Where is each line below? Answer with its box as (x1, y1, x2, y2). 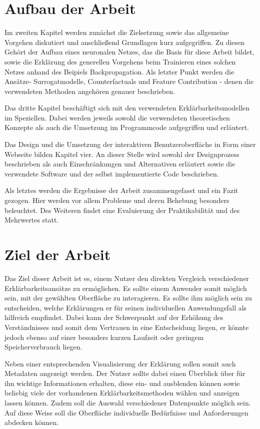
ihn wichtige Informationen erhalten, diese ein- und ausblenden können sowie (4, 377, 240, 388)
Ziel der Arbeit (4, 244, 111, 264)
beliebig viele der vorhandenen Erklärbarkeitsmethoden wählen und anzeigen (4, 387, 239, 398)
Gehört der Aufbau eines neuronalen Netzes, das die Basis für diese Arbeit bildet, (4, 46, 254, 57)
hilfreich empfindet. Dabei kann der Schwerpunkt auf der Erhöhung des (4, 312, 223, 322)
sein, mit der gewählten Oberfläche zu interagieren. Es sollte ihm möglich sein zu (4, 292, 252, 303)
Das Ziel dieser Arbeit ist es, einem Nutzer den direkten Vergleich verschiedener (4, 272, 249, 283)
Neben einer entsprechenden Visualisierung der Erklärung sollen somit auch (4, 358, 236, 368)
